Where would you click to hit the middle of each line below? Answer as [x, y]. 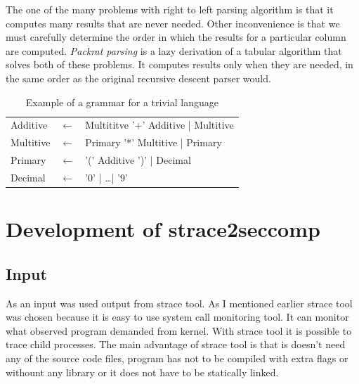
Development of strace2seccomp [163, 229]
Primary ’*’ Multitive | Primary [154, 142]
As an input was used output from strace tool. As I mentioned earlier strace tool [179, 303]
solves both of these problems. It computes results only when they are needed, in [179, 64]
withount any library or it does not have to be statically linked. [142, 372]
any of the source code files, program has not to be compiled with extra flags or [177, 358]
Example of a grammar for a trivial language [122, 102]
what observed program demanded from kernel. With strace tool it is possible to [179, 330]
